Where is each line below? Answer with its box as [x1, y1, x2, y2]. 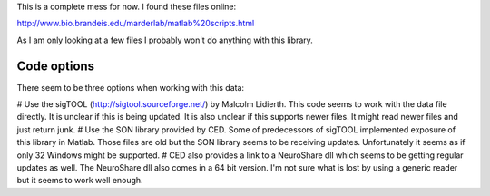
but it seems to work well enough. [16, 175, 144, 186]
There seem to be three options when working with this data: [16, 82, 245, 93]
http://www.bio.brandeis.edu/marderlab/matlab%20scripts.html [16, 18, 255, 29]
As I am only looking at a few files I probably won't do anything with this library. [16, 34, 313, 45]
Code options [16, 58, 95, 73]
